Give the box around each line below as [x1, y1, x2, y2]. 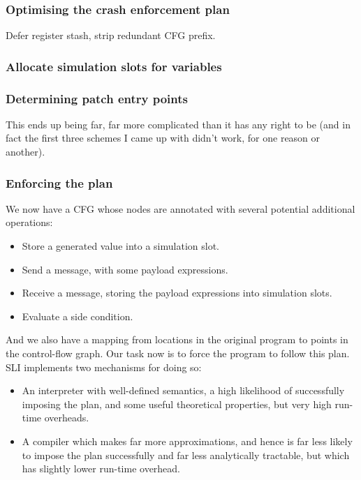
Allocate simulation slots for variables [6, 57, 222, 75]
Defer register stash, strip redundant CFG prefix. [6, 28, 216, 43]
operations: [6, 215, 53, 230]
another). [6, 144, 45, 159]
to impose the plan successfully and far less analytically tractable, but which [22, 447, 350, 462]
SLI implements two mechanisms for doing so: [6, 359, 202, 374]
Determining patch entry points [6, 89, 188, 107]
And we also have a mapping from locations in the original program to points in [6, 332, 348, 347]
